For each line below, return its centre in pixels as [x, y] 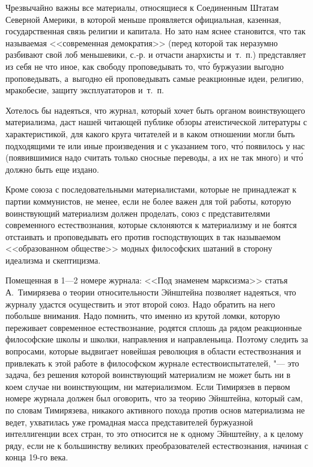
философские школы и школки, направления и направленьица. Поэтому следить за [157, 339]
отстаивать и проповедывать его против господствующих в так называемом [143, 236]
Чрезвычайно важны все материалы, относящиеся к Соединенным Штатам [142, 7]
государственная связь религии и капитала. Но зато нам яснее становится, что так [156, 31]
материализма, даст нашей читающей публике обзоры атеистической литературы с [156, 122]
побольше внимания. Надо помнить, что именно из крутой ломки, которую [143, 316]
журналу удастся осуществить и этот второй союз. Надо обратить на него [140, 304]
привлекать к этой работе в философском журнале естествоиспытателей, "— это [152, 363]
